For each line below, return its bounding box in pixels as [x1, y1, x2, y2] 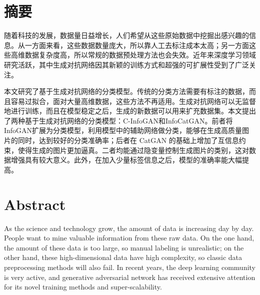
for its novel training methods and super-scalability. [4, 281, 162, 292]
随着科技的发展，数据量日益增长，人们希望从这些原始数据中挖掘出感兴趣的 [4, 30, 249, 40]
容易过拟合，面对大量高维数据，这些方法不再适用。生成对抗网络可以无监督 [10, 95, 256, 106]
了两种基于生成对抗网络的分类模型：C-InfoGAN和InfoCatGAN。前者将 [4, 115, 233, 125]
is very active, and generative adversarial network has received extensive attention [4, 271, 255, 282]
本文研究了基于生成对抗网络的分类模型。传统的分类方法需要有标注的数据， [4, 86, 249, 96]
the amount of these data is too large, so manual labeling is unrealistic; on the [4, 242, 244, 252]
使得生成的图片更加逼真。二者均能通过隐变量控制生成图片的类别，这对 [17, 144, 249, 155]
